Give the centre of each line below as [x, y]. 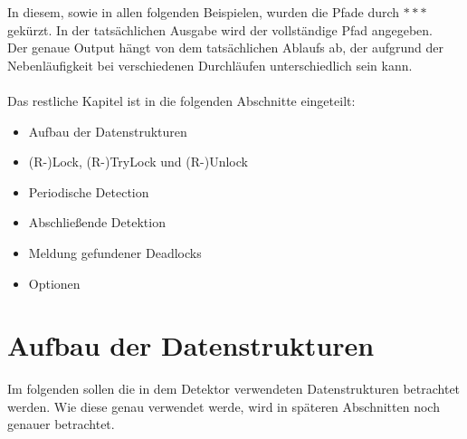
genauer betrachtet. [61, 424]
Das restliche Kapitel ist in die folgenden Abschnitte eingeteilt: [181, 100]
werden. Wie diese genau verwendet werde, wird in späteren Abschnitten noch [224, 406]
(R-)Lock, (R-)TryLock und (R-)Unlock [138, 162]
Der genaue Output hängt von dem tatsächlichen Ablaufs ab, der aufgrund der [226, 48]
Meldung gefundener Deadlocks [115, 252]
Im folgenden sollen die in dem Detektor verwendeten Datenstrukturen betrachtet [234, 389]
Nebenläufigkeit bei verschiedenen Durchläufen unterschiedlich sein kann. [210, 65]
